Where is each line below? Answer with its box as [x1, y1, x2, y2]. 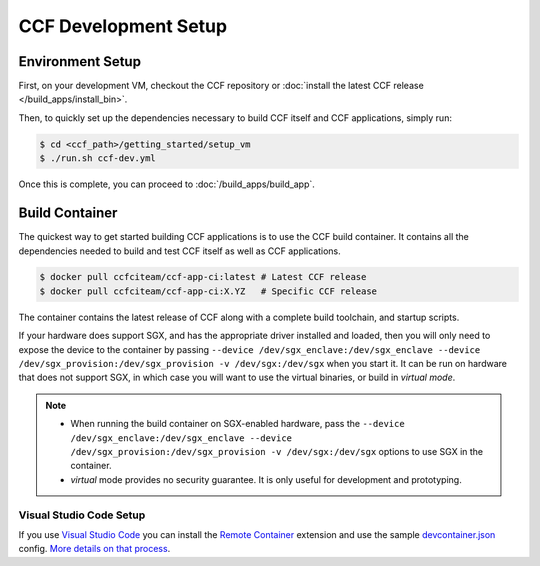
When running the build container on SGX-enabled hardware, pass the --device [70, 418, 405, 430]
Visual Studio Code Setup [18, 508, 146, 522]
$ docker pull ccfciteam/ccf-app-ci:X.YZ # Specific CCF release [39, 285, 378, 297]
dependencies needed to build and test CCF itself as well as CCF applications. [18, 245, 342, 257]
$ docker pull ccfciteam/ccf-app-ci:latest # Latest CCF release [39, 271, 367, 283]
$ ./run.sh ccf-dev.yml [39, 153, 157, 164]
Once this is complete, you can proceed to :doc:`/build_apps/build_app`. [18, 178, 315, 190]
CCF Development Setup [18, 15, 228, 37]
